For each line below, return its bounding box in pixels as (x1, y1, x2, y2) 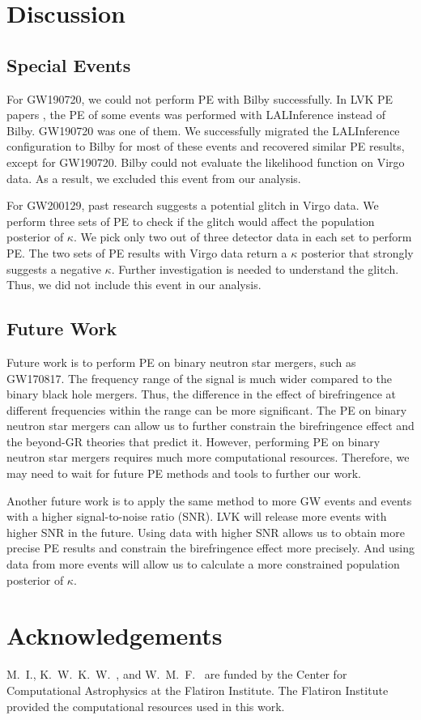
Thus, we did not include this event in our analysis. (6, 276, 262, 293)
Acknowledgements (6, 619, 223, 652)
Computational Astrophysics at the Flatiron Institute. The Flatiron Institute (6, 681, 389, 698)
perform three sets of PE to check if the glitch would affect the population (6, 212, 375, 229)
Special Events (6, 52, 131, 77)
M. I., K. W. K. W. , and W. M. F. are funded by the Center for (6, 666, 347, 683)
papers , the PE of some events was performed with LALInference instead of (6, 106, 385, 123)
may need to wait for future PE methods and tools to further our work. (6, 465, 361, 482)
